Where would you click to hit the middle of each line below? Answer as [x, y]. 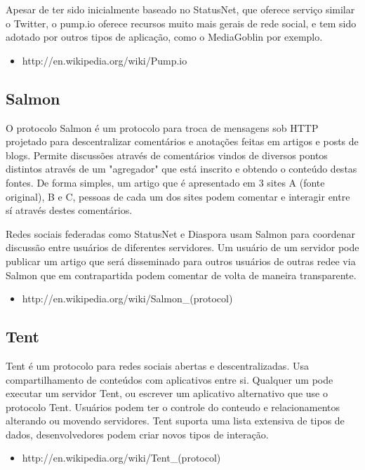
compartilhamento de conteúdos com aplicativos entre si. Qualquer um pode [170, 379]
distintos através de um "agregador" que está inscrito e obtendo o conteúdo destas [181, 169]
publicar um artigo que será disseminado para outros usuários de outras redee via [181, 261]
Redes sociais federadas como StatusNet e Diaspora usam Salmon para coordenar [181, 233]
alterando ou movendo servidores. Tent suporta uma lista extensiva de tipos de [175, 421]
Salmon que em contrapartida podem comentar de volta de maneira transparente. [181, 275]
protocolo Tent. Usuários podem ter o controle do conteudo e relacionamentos [173, 407]
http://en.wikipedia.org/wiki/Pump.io [105, 60]
